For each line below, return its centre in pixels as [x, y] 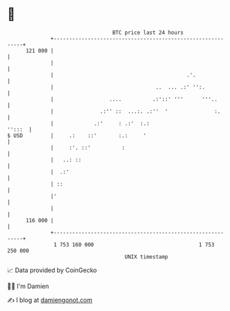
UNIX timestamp [146, 257]
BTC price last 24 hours [148, 33]
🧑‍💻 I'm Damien [28, 286]
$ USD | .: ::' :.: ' [77, 135]
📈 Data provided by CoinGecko [52, 270]
